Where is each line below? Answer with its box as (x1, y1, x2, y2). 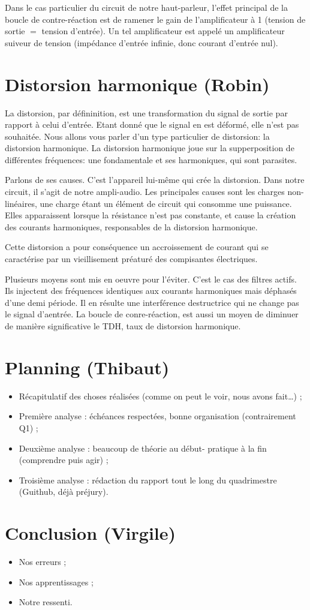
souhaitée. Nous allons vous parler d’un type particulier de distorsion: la (5, 130, 270, 142)
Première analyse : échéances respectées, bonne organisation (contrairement (19, 410, 296, 422)
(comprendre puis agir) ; (19, 453, 109, 466)
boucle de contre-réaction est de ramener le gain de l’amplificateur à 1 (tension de (5, 13, 306, 25)
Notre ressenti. (19, 596, 73, 608)
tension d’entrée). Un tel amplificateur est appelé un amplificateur (41, 25, 285, 37)
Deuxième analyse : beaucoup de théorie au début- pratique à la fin (19, 441, 267, 454)
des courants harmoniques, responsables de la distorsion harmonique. (5, 220, 258, 233)
